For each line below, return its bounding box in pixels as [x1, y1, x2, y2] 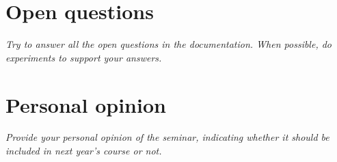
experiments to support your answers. [5, 50, 162, 64]
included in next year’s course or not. [5, 144, 162, 158]
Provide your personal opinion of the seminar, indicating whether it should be [5, 130, 329, 144]
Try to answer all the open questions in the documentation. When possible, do [5, 37, 332, 51]
